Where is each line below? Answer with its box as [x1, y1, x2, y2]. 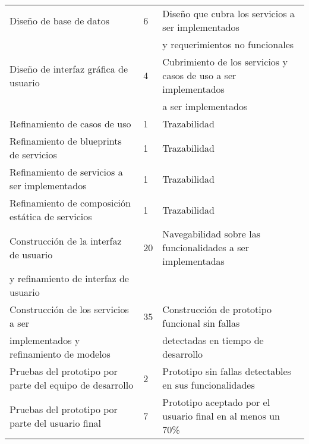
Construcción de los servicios [10, 302, 129, 316]
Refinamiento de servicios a [10, 165, 123, 179]
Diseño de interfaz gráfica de [10, 61, 128, 76]
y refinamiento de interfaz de [10, 271, 129, 285]
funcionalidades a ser [162, 240, 249, 254]
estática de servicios [10, 210, 92, 223]
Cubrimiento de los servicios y [162, 55, 288, 68]
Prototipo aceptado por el [162, 395, 270, 409]
